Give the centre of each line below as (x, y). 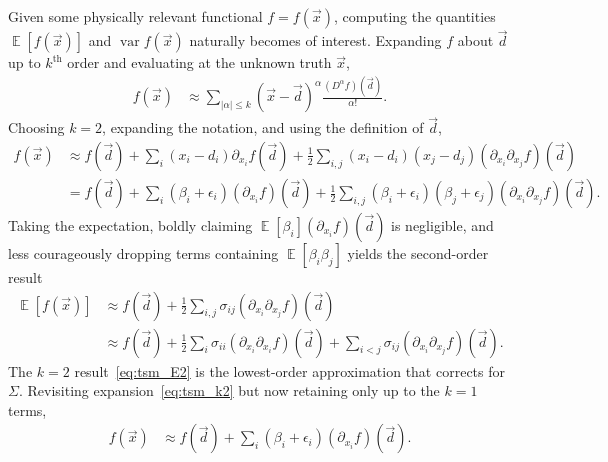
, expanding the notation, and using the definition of (263, 127)
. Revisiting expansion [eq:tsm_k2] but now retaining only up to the (229, 390)
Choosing (36, 127)
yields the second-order (418, 253)
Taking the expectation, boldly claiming (130, 225)
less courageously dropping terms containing (143, 253)
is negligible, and (442, 225)
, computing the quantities (414, 16)
